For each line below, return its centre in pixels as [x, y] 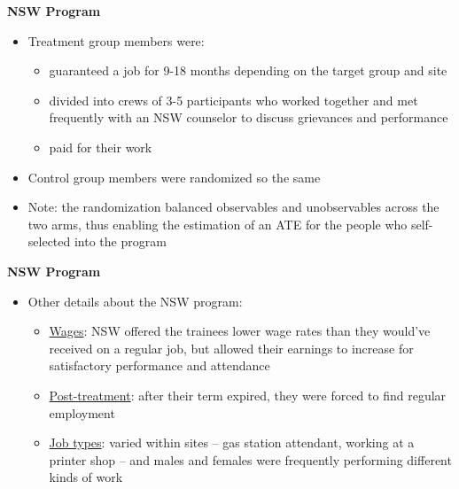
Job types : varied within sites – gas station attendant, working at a [232, 442]
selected [49, 241]
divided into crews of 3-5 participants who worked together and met [233, 100]
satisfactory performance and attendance [159, 365]
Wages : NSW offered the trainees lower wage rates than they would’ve [240, 331]
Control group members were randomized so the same [174, 177]
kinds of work [86, 477]
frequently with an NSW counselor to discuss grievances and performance [249, 117]
